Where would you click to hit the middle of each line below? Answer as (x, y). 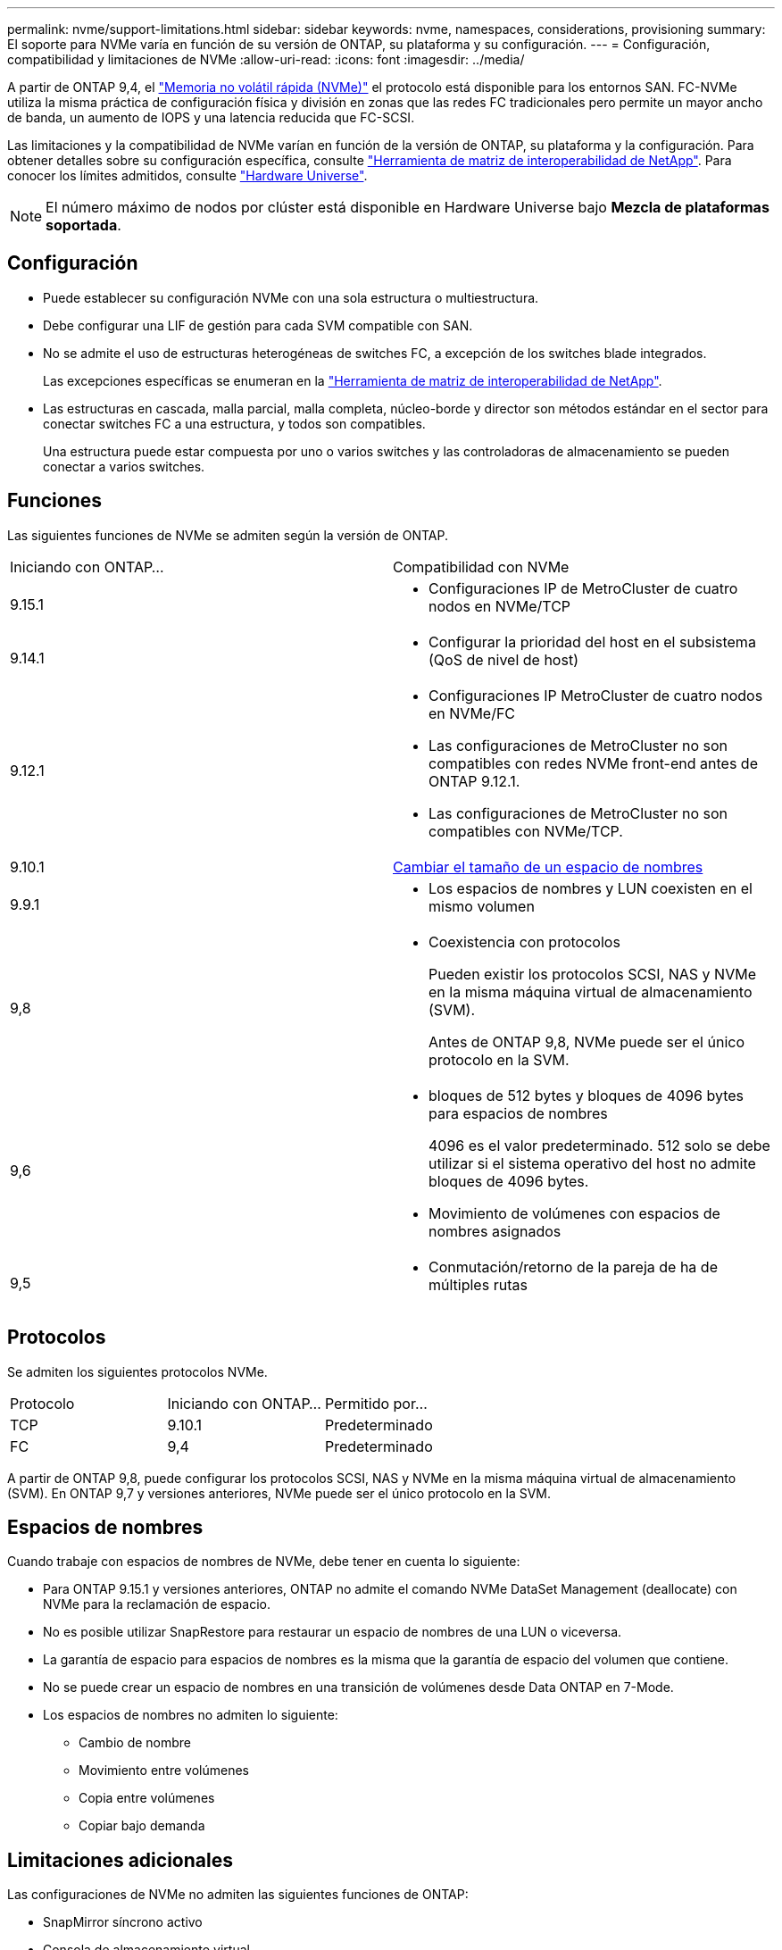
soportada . (83, 225)
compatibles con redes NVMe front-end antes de (593, 763)
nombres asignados (495, 1231)
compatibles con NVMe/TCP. (526, 831)
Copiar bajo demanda (142, 1826)
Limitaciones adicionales (120, 1860)
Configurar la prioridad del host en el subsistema (592, 642)
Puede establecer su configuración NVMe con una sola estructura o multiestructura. (291, 297)
